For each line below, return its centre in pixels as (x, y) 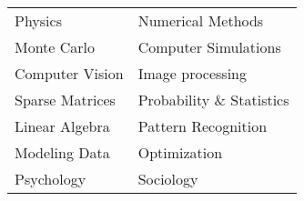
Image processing (193, 73)
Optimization (180, 152)
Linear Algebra (62, 126)
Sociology (168, 179)
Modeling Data (62, 152)
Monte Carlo (55, 47)
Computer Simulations (209, 47)
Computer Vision (69, 73)
